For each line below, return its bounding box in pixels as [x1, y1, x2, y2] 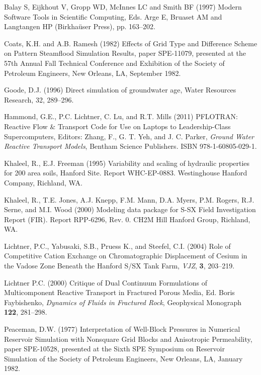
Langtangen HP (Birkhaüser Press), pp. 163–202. [4, 21, 155, 32]
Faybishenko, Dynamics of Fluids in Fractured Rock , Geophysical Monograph [4, 297, 242, 307]
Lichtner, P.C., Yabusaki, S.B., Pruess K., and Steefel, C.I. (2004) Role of [4, 240, 231, 251]
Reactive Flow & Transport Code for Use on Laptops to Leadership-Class [4, 121, 231, 131]
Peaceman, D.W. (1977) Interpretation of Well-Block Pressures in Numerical [4, 324, 240, 334]
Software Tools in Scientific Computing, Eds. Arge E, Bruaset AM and [4, 11, 222, 22]
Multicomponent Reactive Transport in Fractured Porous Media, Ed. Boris [4, 287, 235, 298]
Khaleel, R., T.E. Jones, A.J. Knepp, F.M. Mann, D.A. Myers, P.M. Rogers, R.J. [4, 194, 254, 205]
